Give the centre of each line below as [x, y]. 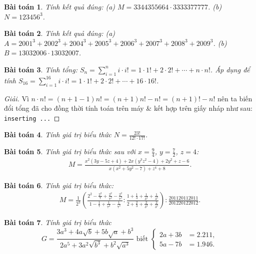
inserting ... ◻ [32, 118]
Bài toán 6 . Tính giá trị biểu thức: [59, 185]
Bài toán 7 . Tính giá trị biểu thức [58, 222]
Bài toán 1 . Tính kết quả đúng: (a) [60, 6]
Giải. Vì [16, 98]
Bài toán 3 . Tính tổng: [41, 69]
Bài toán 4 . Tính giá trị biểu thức [58, 134]
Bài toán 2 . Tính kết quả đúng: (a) [60, 33]
